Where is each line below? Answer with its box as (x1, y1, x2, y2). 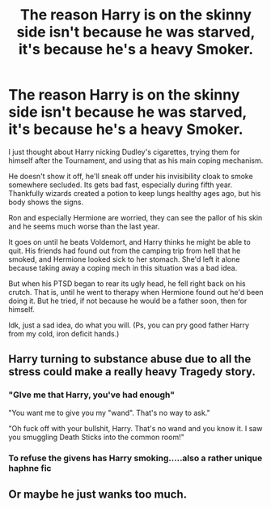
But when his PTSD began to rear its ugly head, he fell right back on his (8, 278, 246, 289)
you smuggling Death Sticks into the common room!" (8, 432, 184, 442)
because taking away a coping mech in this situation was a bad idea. (8, 263, 238, 272)
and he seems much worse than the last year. (8, 221, 160, 231)
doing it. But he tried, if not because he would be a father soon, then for (8, 296, 248, 306)
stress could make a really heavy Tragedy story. (8, 365, 256, 379)
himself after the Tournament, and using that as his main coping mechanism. (8, 156, 264, 165)
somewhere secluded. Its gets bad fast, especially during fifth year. (8, 180, 233, 190)
